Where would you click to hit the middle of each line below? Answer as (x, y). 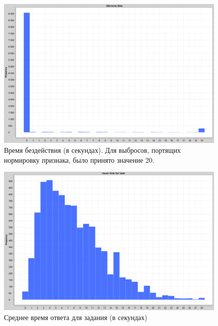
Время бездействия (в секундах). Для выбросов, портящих (92, 150)
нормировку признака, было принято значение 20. (79, 160)
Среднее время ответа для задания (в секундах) (76, 317)
